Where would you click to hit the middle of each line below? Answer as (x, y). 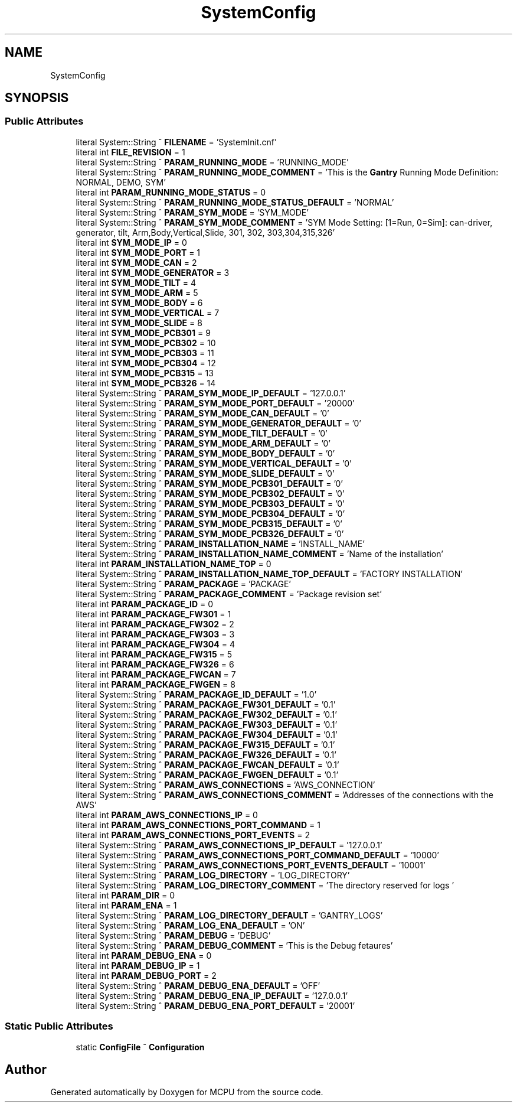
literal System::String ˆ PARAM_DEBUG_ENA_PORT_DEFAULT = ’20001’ (215, 1005)
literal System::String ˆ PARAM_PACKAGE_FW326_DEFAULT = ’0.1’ (206, 754)
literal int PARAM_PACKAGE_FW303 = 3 (155, 634)
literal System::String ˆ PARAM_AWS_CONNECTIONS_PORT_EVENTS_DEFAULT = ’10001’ (251, 865)
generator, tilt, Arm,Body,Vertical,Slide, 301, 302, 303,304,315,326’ (205, 232)
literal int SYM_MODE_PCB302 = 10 (146, 343)
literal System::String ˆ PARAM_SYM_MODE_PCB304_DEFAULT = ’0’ (210, 513)
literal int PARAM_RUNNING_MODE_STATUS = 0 (171, 192)
